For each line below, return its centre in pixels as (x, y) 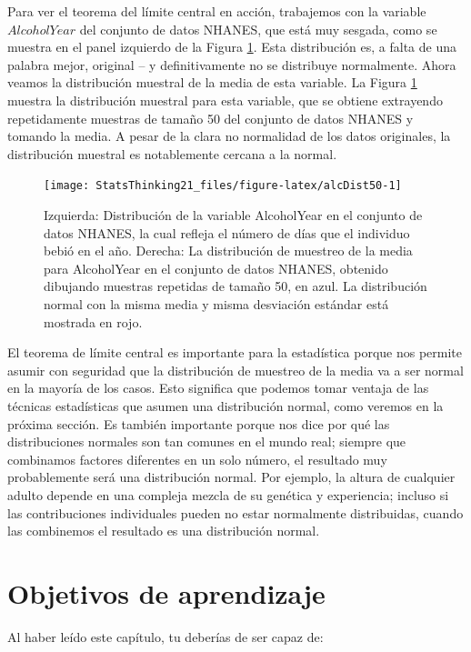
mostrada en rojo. (93, 321)
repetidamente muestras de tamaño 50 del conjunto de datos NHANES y (210, 118)
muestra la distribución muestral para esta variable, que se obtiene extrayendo (225, 100)
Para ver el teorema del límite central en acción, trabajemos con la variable (217, 11)
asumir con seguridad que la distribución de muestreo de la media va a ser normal (235, 370)
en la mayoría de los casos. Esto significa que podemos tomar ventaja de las (218, 388)
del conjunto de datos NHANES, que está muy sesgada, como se (258, 29)
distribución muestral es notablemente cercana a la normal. (172, 153)
